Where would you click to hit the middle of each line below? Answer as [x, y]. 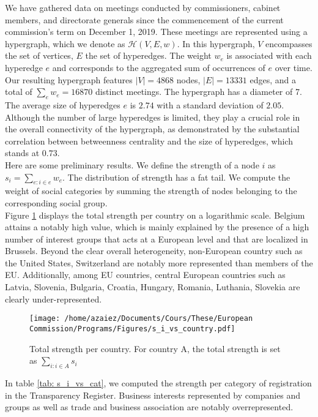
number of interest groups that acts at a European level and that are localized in [157, 239]
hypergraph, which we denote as [65, 43]
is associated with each [269, 55]
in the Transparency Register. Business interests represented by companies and [153, 395]
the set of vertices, [39, 55]
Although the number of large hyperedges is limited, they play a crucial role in [153, 117]
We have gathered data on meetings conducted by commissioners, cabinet [143, 7]
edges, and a [273, 79]
